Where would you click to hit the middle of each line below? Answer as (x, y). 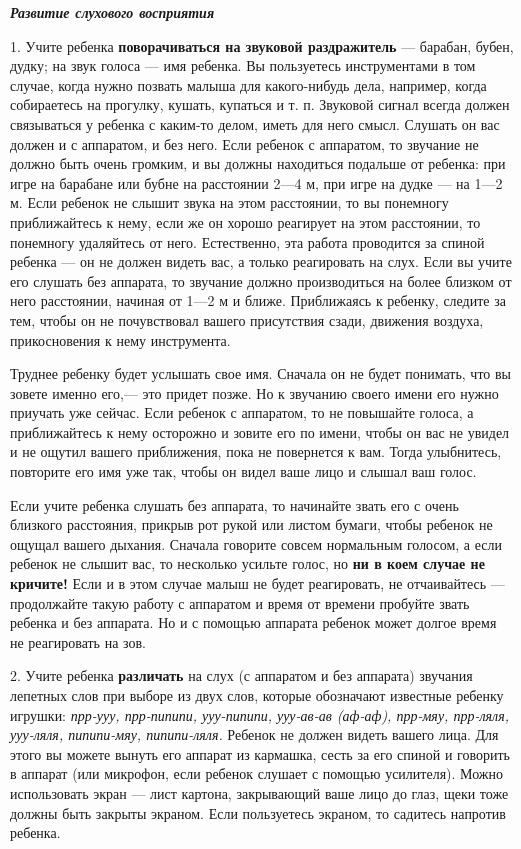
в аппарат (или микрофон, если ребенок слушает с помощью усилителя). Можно (257, 773)
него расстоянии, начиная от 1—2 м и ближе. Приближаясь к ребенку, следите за (258, 300)
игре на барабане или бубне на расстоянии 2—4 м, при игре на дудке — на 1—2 (256, 182)
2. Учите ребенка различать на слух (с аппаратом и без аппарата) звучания (241, 675)
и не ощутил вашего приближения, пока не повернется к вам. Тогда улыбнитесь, (256, 451)
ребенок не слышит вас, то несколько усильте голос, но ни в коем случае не (247, 563)
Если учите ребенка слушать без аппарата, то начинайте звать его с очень (234, 504)
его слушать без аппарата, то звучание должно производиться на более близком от (261, 280)
